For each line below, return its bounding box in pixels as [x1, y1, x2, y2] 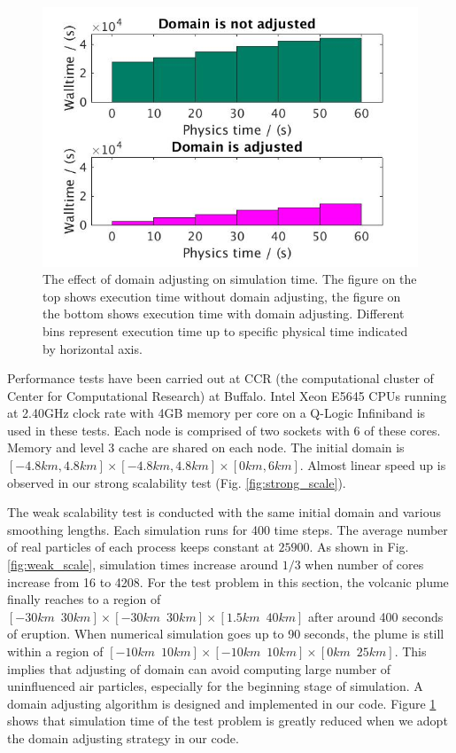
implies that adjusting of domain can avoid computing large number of [7, 659, 391, 678]
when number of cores [305, 555, 424, 574]
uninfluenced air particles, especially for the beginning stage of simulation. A [7, 677, 423, 695]
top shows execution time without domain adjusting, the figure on [43, 286, 401, 305]
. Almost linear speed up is [299, 456, 446, 475]
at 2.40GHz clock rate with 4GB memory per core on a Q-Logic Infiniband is [7, 404, 426, 422]
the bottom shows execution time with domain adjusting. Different [43, 304, 405, 323]
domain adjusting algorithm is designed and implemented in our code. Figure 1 [7, 694, 437, 712]
